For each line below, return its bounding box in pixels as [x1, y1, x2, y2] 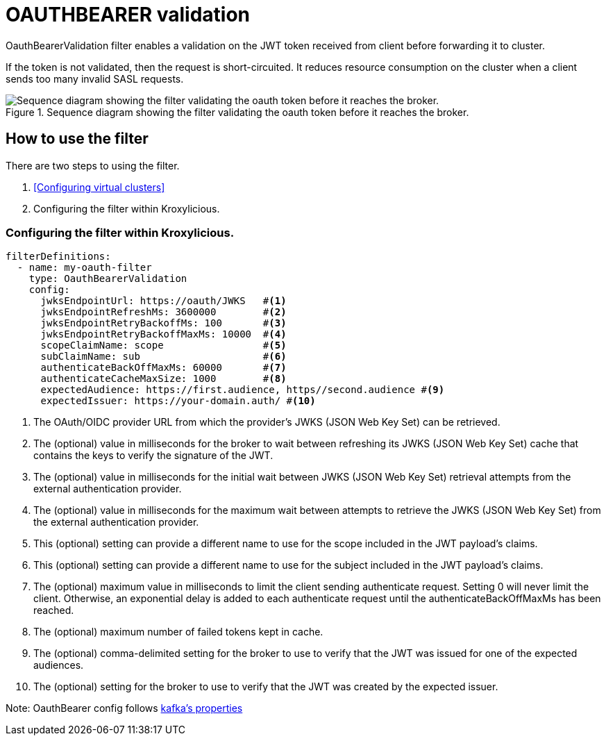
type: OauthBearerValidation [28, 273, 187, 285]
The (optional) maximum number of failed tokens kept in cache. [33, 626, 323, 638]
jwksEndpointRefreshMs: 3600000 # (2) [40, 306, 287, 318]
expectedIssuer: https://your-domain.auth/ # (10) [40, 395, 316, 407]
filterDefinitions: [6, 251, 111, 263]
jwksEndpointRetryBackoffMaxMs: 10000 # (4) [40, 328, 287, 340]
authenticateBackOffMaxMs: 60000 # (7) [40, 362, 287, 374]
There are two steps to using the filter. [6, 159, 180, 172]
